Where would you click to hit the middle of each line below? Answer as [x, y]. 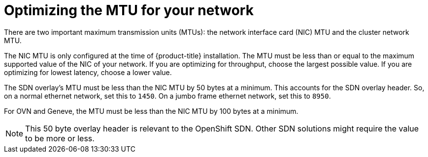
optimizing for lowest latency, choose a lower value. [88, 72]
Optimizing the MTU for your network [129, 10]
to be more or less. [60, 138]
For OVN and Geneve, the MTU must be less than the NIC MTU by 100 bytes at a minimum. [151, 111]
